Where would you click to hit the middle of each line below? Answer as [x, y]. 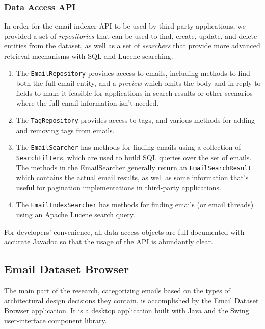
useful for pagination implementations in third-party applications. [118, 187]
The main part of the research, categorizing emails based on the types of [117, 290]
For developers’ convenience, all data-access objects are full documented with [124, 231]
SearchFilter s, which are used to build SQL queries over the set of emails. [134, 157]
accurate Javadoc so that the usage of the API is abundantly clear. [109, 242]
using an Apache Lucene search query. [75, 214]
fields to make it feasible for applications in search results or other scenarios [134, 93]
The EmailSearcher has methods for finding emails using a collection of [128, 147]
